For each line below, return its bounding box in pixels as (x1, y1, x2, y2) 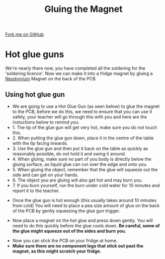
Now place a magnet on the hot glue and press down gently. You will (12, 217, 153, 223)
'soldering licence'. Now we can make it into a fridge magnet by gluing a (5, 70, 153, 76)
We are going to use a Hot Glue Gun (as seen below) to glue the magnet (12, 103, 160, 109)
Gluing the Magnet (44, 3, 123, 15)
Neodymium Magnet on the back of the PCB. (5, 76, 97, 82)
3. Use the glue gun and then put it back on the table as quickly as (12, 145, 148, 151)
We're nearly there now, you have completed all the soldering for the (5, 65, 146, 71)
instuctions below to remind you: (12, 119, 80, 125)
